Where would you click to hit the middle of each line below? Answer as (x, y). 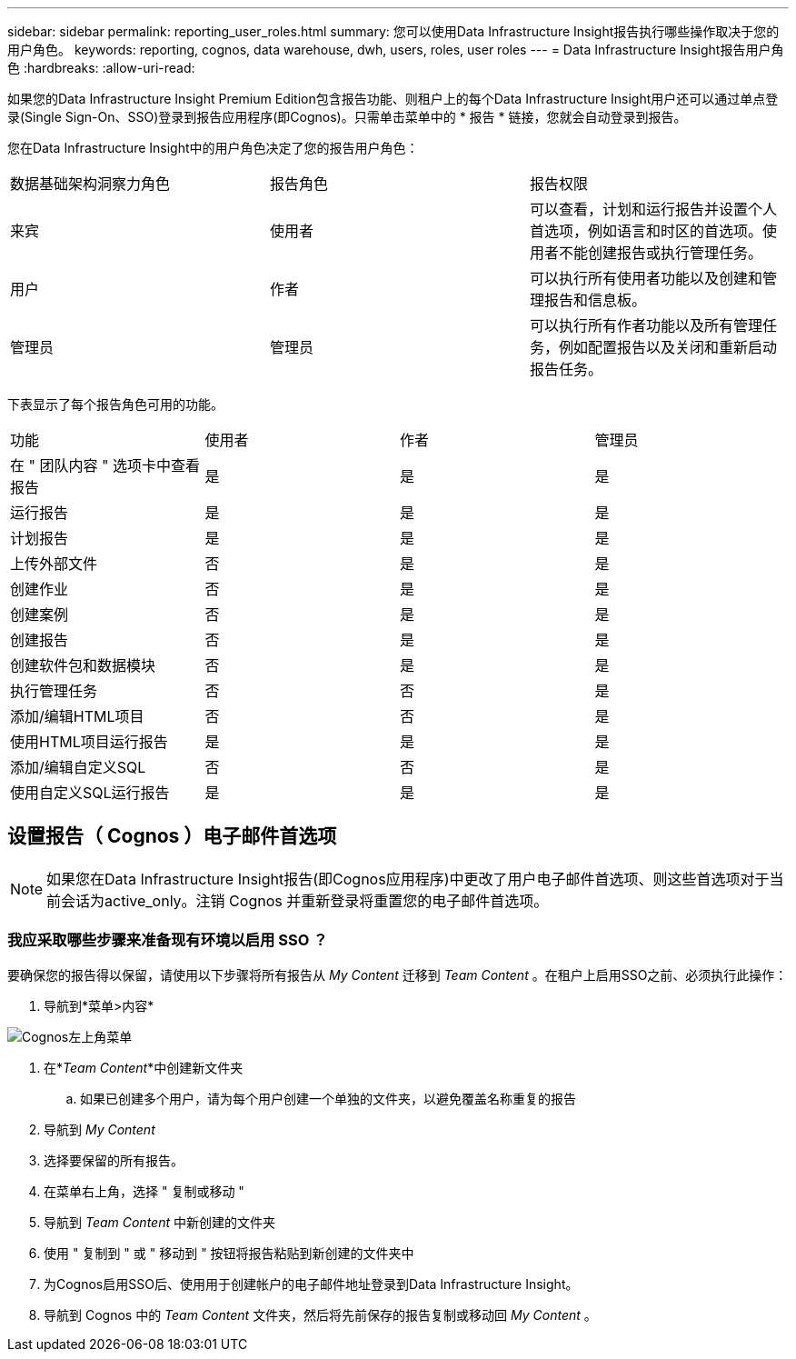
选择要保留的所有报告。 (114, 1160)
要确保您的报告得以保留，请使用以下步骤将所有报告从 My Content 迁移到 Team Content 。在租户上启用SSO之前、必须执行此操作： (398, 974)
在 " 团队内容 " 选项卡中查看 (105, 465)
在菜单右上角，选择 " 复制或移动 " (144, 1191)
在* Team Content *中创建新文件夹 (144, 1067)
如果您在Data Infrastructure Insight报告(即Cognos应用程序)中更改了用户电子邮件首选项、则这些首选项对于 (408, 879)
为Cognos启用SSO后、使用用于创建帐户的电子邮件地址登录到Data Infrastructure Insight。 (311, 1284)
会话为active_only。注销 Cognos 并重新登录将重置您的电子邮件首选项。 (305, 900)
